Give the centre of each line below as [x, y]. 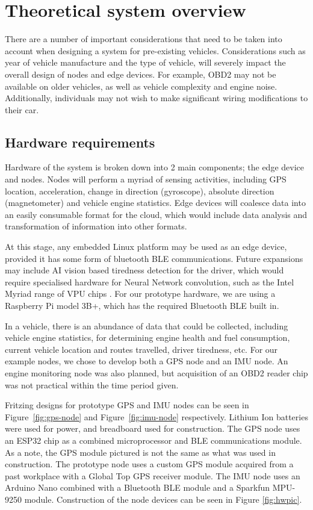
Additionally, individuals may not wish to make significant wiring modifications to [156, 98]
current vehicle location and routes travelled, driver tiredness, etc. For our [141, 349]
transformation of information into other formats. [96, 226]
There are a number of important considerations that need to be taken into [144, 39]
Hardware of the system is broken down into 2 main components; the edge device [154, 167]
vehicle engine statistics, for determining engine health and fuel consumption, [147, 337]
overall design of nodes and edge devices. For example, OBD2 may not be [141, 74]
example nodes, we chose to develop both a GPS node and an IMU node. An [147, 361]
